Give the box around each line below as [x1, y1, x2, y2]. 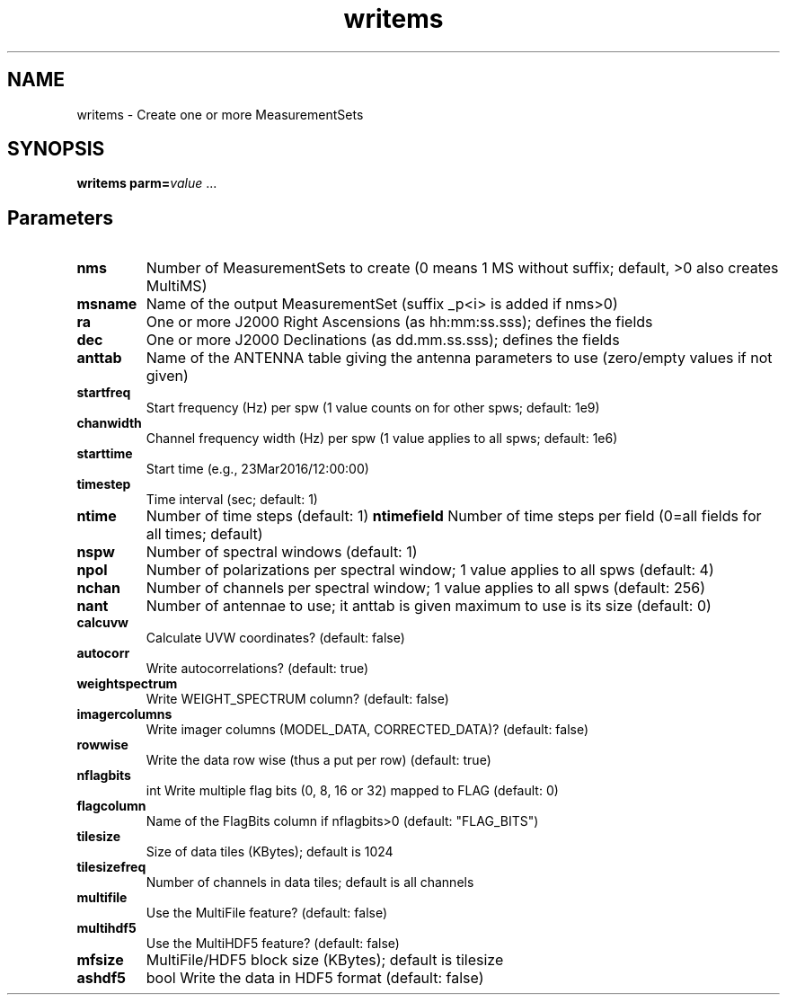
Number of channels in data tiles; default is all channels [146, 874, 474, 891]
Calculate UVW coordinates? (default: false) [146, 630, 405, 646]
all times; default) [146, 525, 263, 544]
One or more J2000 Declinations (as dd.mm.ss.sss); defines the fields [146, 331, 620, 350]
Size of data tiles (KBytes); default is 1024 [146, 844, 393, 860]
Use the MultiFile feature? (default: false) [146, 905, 388, 921]
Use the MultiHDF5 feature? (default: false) [146, 935, 400, 952]
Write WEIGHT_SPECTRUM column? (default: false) [146, 691, 449, 707]
